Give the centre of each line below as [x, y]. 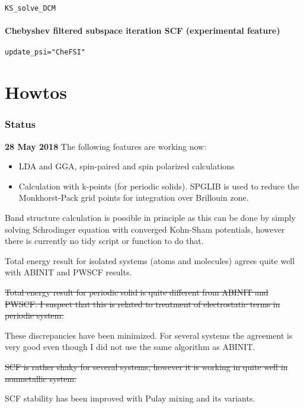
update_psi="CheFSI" [45, 52]
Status [20, 124]
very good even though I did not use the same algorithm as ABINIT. [130, 347]
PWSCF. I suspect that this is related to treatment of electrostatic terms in [143, 303]
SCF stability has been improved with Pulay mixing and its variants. [130, 398]
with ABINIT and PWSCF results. [68, 272]
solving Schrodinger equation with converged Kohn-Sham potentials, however [145, 229]
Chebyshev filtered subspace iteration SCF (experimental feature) [143, 30]
